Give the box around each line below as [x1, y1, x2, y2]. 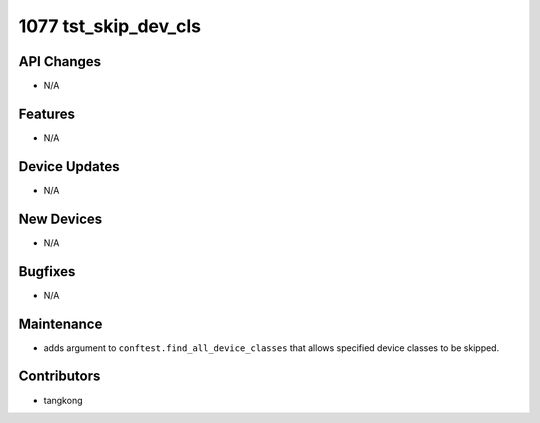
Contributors [18, 368, 101, 385]
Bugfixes [18, 263, 76, 280]
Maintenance [18, 315, 103, 332]
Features [18, 105, 75, 122]
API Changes [18, 53, 102, 70]
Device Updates [18, 158, 120, 175]
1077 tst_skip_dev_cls [18, 15, 202, 37]
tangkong [43, 394, 83, 406]
